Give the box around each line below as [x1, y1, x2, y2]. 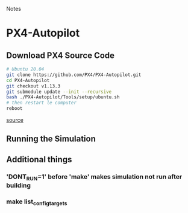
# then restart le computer [6, 100, 77, 106]
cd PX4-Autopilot [6, 77, 50, 83]
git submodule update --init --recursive [6, 89, 112, 95]
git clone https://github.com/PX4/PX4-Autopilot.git [6, 72, 142, 78]
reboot [6, 106, 23, 112]
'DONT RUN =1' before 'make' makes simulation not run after [6, 172, 183, 182]
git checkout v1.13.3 [6, 83, 61, 89]
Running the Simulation [6, 134, 96, 144]
